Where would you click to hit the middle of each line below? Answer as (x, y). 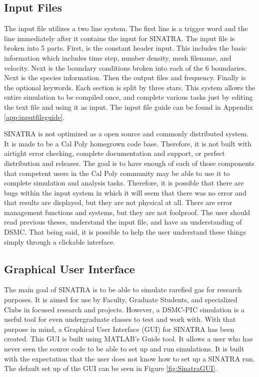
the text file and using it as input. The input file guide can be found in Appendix (129, 107)
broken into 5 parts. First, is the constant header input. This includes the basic (125, 48)
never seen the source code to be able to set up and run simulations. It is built (124, 349)
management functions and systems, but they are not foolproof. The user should (127, 212)
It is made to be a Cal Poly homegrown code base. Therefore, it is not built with (128, 143)
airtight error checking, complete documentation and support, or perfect (114, 153)
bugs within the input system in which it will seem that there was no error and (125, 192)
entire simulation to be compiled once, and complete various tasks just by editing (128, 97)
